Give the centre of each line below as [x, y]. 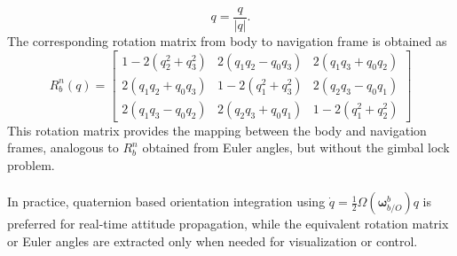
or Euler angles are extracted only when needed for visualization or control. [213, 240]
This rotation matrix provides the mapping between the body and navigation [217, 130]
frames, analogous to [63, 147]
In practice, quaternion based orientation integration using [166, 202]
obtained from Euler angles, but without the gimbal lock [296, 147]
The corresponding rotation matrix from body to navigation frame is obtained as [227, 41]
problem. [31, 164]
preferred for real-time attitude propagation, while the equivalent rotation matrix [228, 224]
